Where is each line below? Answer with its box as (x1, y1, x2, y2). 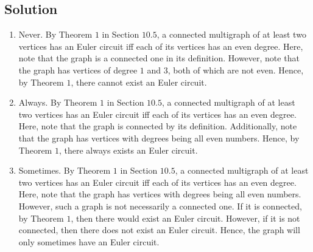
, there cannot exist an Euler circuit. (71, 75, 207, 88)
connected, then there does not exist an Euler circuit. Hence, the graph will (18, 223, 300, 236)
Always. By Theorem (18, 96, 97, 109)
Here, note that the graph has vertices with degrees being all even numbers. (18, 188, 301, 200)
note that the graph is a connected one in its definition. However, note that (18, 52, 300, 64)
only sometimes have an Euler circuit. (18, 235, 160, 248)
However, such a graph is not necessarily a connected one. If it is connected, (18, 199, 302, 212)
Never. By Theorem (18, 28, 93, 41)
